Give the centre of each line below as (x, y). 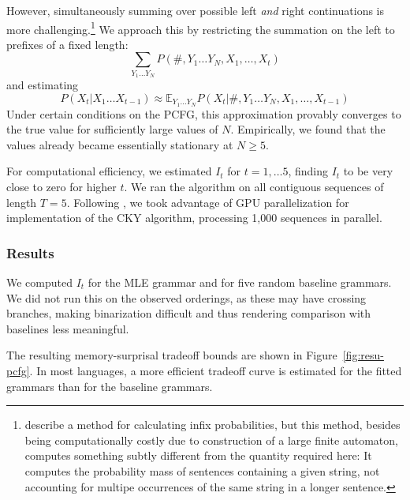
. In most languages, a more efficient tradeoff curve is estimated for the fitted (216, 370)
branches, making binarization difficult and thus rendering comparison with (189, 313)
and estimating (43, 85)
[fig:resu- (363, 355)
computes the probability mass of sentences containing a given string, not (202, 470)
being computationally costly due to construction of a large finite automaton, (211, 440)
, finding (308, 171)
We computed (39, 282)
